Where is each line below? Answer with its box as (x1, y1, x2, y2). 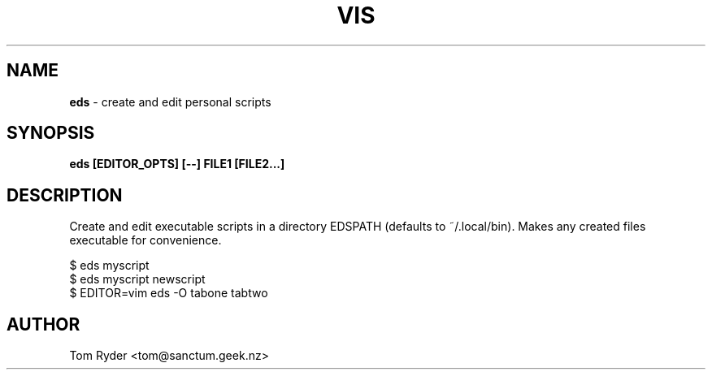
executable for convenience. (69, 233, 222, 248)
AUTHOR (7, 313, 80, 335)
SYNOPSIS (7, 123, 95, 144)
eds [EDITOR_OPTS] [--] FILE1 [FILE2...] (69, 157, 285, 171)
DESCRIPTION (7, 184, 123, 205)
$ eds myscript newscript (69, 272, 206, 287)
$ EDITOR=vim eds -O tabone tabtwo (69, 286, 268, 300)
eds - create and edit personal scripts (69, 94, 271, 109)
